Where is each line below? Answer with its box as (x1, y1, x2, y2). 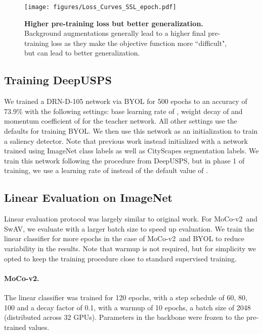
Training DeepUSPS (4, 72, 112, 88)
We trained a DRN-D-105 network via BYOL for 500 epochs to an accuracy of (4, 96, 247, 106)
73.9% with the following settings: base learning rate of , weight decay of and (4, 105, 243, 116)
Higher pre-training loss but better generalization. (24, 18, 203, 28)
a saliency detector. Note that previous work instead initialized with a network (4, 135, 248, 146)
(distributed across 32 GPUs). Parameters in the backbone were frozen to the (4, 312, 244, 322)
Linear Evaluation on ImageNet (4, 190, 172, 205)
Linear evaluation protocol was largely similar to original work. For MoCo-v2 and (4, 213, 257, 224)
